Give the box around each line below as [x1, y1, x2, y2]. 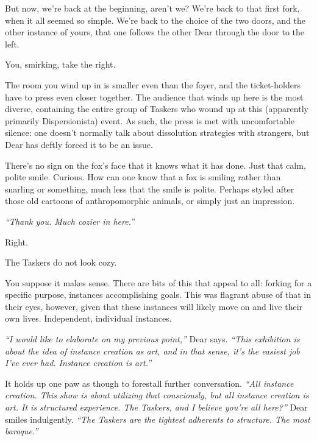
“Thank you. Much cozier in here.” [5, 214, 135, 227]
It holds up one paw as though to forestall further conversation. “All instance [5, 376, 294, 389]
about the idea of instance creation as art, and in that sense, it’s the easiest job [5, 344, 300, 357]
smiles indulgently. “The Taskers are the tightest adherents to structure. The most [5, 412, 310, 425]
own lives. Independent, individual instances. [5, 312, 172, 325]
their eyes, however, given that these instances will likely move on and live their [5, 300, 303, 312]
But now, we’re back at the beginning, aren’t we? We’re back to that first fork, [5, 2, 300, 14]
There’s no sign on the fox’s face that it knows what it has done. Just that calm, [5, 158, 306, 171]
